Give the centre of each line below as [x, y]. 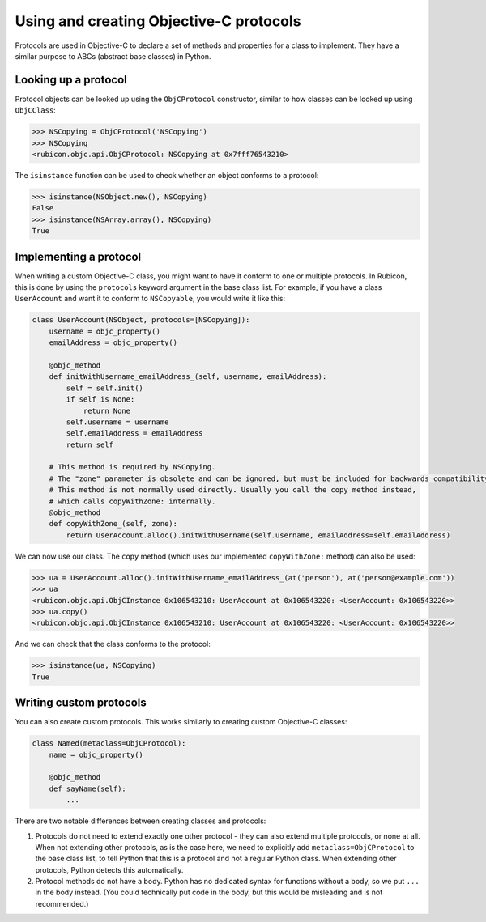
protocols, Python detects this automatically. [109, 869]
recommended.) [62, 903]
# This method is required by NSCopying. [132, 467]
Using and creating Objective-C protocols [158, 21]
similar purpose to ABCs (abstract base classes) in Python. [113, 56]
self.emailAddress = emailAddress [134, 433]
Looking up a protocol [71, 80]
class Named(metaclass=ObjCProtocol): [109, 744]
